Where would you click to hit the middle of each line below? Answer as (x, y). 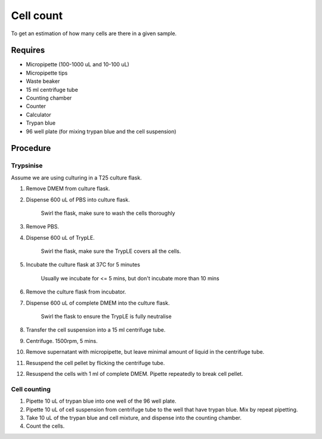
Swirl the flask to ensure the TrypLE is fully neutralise (106, 317)
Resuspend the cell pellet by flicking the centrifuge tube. (95, 363)
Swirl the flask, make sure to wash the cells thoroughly (108, 213)
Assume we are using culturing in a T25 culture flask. (77, 177)
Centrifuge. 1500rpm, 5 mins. (62, 341)
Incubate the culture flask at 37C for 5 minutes (83, 265)
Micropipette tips (47, 73)
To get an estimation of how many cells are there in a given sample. (94, 33)
